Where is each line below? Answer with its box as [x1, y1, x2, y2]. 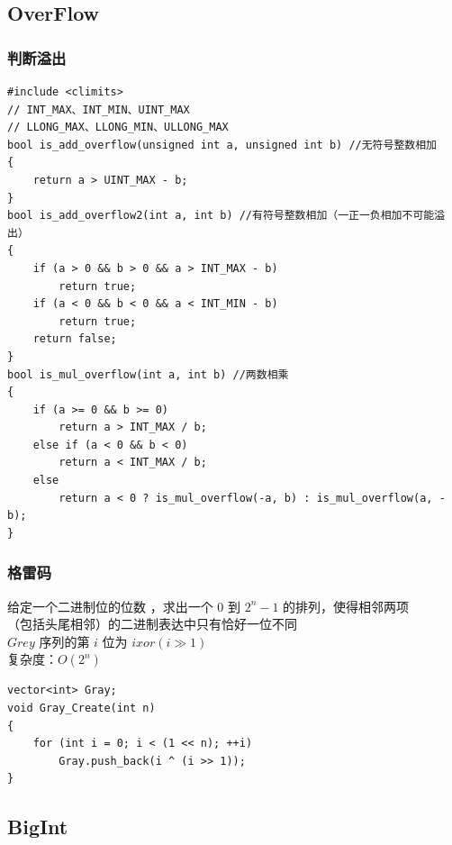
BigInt [7, 813, 68, 840]
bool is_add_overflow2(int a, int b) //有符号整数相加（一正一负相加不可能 [7, 209, 435, 223]
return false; [32, 332, 117, 346]
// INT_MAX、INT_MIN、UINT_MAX [7, 103, 190, 116]
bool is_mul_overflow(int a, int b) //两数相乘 [7, 368, 289, 381]
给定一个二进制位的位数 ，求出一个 [7, 596, 213, 615]
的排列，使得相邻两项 [283, 596, 410, 615]
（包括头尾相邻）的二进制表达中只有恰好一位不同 [7, 614, 297, 633]
